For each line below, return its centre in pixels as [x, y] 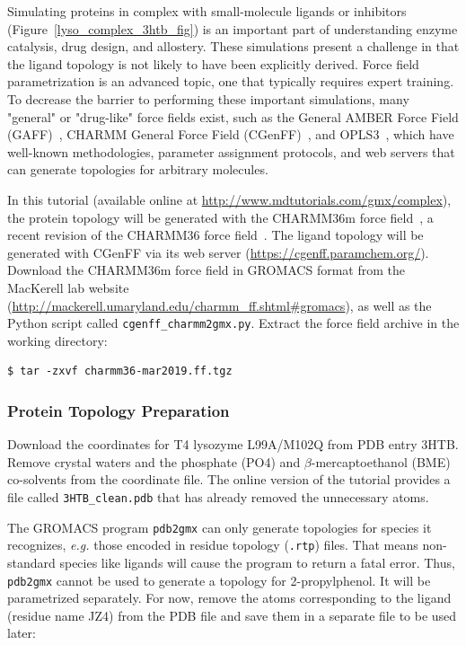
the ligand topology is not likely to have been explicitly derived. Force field [213, 63]
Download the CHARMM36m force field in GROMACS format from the [206, 270]
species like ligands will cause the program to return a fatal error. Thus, [257, 562]
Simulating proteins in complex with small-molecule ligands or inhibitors [207, 11]
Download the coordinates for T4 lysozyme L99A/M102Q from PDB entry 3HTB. [233, 444]
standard [31, 562]
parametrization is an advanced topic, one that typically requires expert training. [231, 81]
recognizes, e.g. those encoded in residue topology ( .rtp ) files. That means [213, 545]
